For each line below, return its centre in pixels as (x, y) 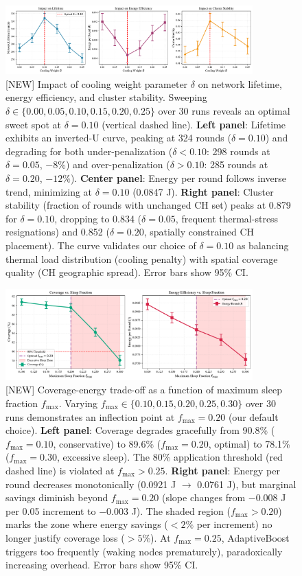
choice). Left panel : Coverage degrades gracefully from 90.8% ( (140, 430)
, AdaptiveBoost (255, 537)
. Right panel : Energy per (222, 470)
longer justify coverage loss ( (65, 537)
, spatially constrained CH (199, 232)
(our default (253, 416)
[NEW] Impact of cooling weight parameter (97, 83)
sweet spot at (34, 124)
